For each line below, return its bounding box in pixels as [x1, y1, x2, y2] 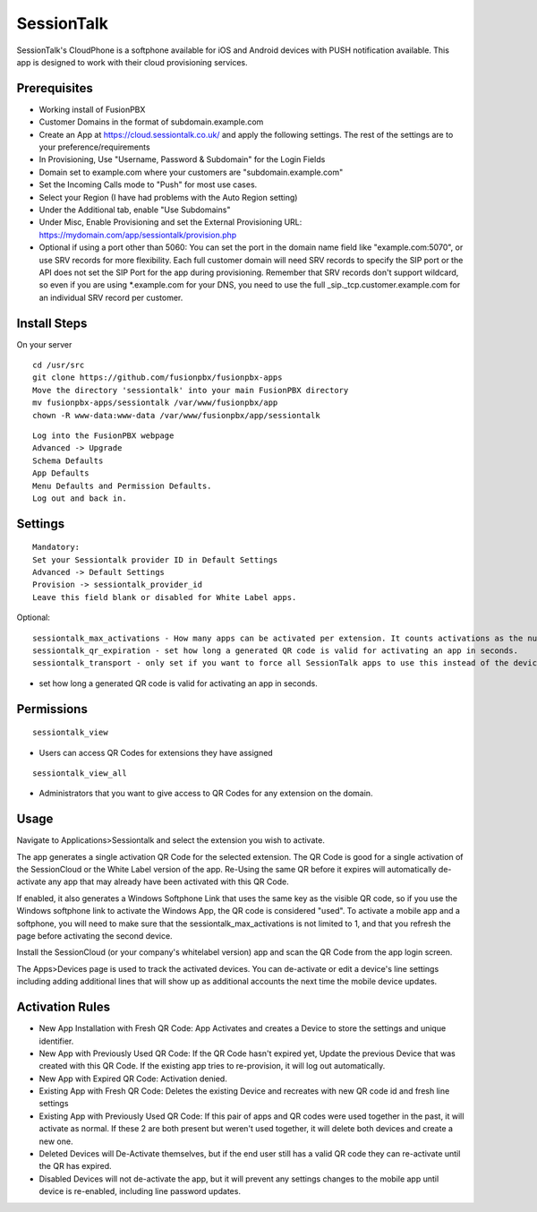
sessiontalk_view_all [32, 769, 127, 778]
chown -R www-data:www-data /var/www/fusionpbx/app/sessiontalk [32, 410, 321, 420]
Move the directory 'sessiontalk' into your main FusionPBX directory [32, 385, 349, 395]
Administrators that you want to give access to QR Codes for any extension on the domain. [38, 788, 373, 799]
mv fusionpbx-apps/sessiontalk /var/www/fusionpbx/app [32, 398, 278, 408]
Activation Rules [16, 1000, 111, 1015]
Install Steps [16, 315, 88, 331]
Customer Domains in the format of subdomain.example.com [38, 116, 264, 127]
